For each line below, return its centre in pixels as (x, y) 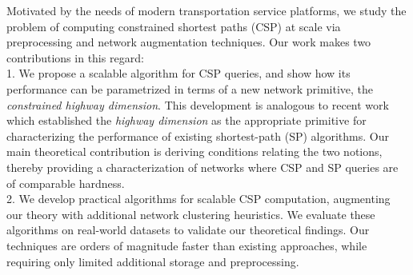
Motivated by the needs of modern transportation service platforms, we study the (206, 10)
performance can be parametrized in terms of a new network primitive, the (190, 88)
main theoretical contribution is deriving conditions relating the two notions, (194, 151)
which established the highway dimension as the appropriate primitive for (186, 120)
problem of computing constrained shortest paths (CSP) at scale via (174, 26)
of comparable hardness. (66, 183)
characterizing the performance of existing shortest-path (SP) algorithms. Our (198, 136)
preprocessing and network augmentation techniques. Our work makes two (189, 42)
